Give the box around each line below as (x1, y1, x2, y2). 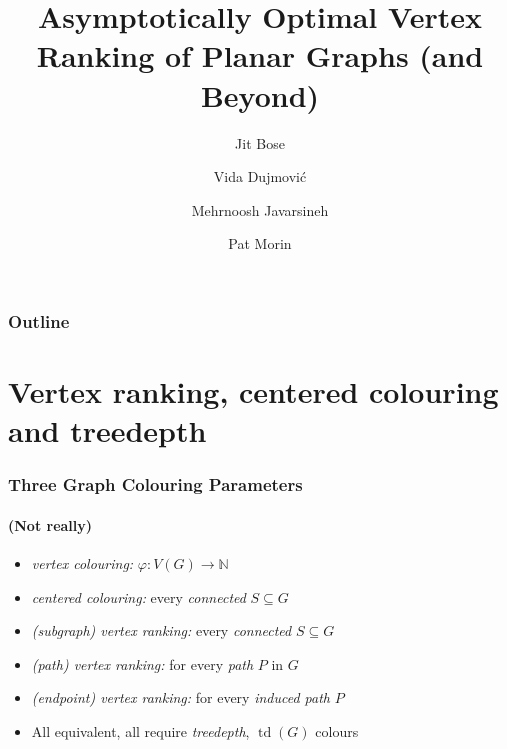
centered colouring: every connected (31, 586, 246, 607)
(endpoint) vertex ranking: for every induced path (31, 687, 331, 708)
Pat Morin (228, 233, 292, 254)
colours (315, 720, 359, 741)
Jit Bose (235, 132, 285, 153)
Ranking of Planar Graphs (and (36, 35, 484, 76)
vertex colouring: (31, 553, 134, 573)
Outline (8, 308, 70, 333)
